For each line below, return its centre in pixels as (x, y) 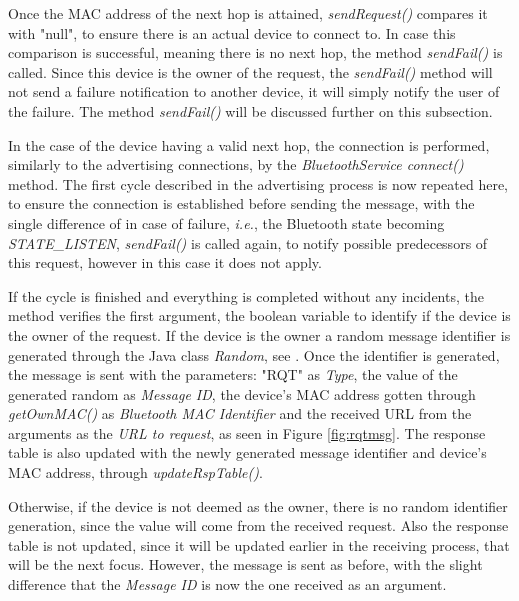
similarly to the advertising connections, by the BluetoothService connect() (236, 164)
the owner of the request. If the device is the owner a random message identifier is (259, 334)
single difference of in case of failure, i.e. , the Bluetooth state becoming (226, 222)
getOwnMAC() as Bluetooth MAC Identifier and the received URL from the (240, 413)
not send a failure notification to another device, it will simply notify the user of (254, 91)
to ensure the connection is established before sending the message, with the (241, 203)
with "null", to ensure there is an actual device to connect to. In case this (232, 32)
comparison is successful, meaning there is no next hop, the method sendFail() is (255, 52)
